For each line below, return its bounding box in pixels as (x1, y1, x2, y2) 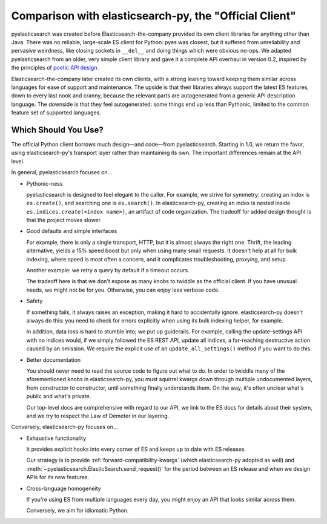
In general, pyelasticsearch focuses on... (11, 169, 113, 176)
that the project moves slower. (26, 217, 102, 224)
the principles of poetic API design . (11, 64, 99, 71)
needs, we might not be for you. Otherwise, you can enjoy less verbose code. (26, 286, 220, 293)
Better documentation (26, 356, 81, 363)
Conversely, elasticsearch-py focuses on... (11, 424, 118, 431)
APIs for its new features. (26, 474, 90, 481)
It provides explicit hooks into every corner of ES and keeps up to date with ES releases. (26, 445, 246, 453)
